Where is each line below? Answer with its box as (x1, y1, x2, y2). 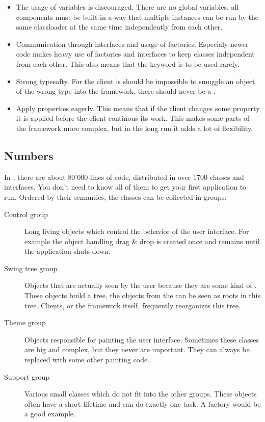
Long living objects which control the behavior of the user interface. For (24, 226, 249, 236)
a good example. (24, 408, 75, 419)
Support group (4, 371, 50, 382)
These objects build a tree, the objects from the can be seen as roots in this (24, 290, 260, 301)
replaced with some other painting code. (24, 354, 150, 365)
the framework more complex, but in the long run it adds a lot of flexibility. (16, 122, 253, 133)
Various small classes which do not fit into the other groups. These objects (24, 388, 257, 399)
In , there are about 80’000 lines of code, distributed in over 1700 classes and (4, 171, 244, 182)
